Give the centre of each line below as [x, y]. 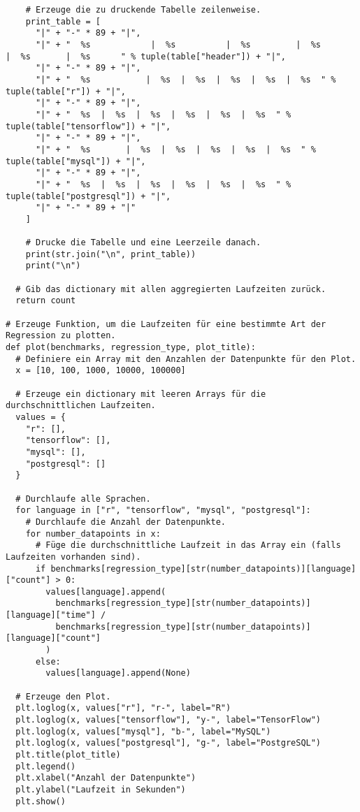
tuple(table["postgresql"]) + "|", [88, 196]
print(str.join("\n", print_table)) [111, 254]
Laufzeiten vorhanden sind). [73, 557]
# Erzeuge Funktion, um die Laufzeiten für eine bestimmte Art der [166, 324]
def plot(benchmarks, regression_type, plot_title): [131, 348]
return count [46, 301]
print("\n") [53, 266]
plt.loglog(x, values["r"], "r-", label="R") [123, 708]
